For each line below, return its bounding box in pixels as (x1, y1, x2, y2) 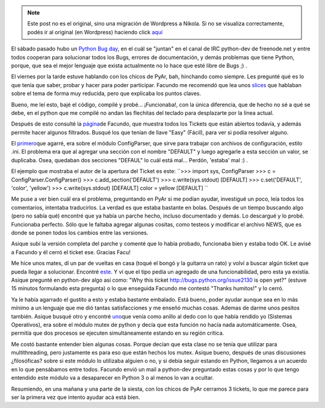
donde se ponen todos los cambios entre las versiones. (11, 229, 149, 236)
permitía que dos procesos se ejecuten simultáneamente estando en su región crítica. (11, 329, 224, 336)
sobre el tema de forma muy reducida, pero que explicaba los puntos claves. (11, 90, 202, 97)
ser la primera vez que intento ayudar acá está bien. (11, 394, 140, 401)
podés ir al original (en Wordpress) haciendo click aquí (27, 28, 162, 35)
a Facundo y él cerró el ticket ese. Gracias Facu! (11, 248, 131, 255)
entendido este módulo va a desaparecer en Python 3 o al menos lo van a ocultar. (11, 374, 214, 382)
